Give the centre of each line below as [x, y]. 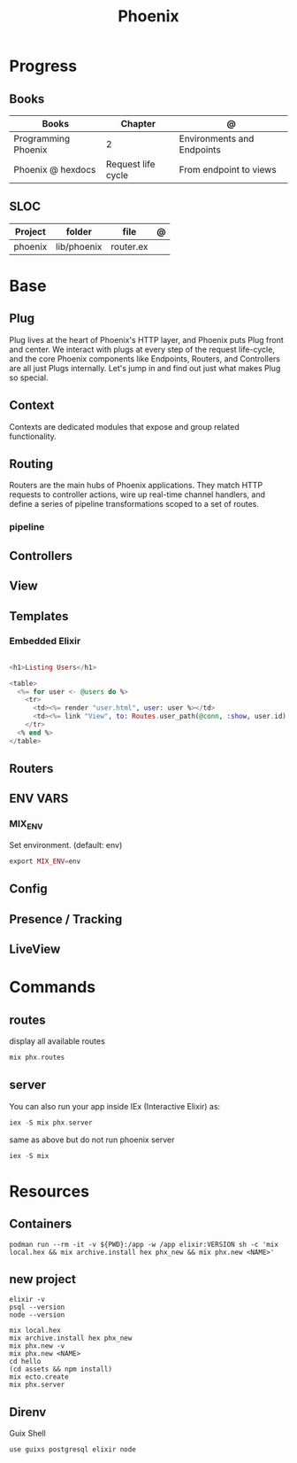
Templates [39, 616]
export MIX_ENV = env [45, 861]
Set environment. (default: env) [66, 845]
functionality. [33, 436]
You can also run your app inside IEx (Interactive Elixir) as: [115, 1106]
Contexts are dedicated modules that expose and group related [125, 426]
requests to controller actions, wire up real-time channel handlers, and [137, 494]
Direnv [28, 1412]
